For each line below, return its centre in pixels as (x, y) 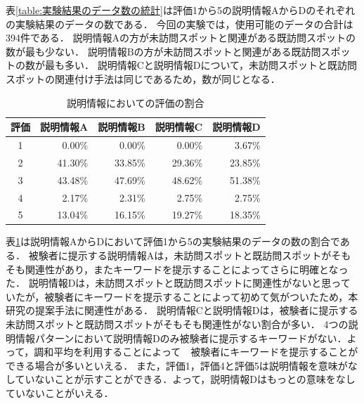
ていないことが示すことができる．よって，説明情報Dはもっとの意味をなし (185, 379)
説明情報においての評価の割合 (136, 102)
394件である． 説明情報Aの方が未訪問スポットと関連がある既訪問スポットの (181, 38)
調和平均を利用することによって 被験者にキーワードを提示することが (196, 352)
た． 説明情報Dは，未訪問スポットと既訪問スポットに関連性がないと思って (178, 283)
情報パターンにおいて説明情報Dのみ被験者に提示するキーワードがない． (181, 338)
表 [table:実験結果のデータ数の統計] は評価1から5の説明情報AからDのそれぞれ (181, 10)
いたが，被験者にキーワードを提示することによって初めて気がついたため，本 (182, 296)
